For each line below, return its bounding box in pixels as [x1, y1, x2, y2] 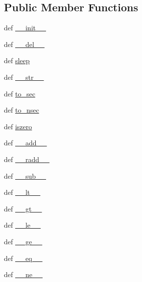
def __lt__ [4, 187, 41, 197]
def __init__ [4, 23, 46, 33]
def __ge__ [4, 236, 43, 246]
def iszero [4, 121, 32, 131]
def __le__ [4, 220, 41, 230]
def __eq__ [4, 253, 43, 263]
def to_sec [4, 88, 35, 98]
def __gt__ [4, 203, 42, 213]
